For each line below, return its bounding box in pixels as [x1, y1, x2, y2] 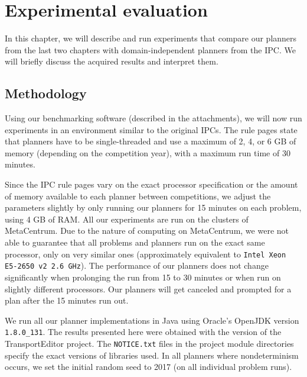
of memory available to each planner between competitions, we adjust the [5, 189, 271, 202]
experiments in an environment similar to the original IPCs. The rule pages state [5, 123, 298, 136]
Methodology [5, 84, 87, 102]
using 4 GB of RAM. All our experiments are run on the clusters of [5, 212, 249, 225]
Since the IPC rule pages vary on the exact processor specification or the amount [5, 178, 298, 191]
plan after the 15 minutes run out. [5, 294, 129, 307]
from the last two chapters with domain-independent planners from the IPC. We [5, 43, 296, 56]
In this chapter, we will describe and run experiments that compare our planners [5, 32, 297, 44]
